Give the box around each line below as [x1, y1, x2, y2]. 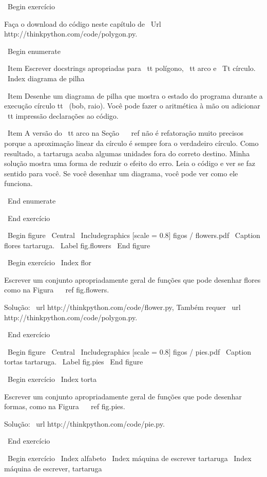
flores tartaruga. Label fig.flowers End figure [4, 240, 150, 250]
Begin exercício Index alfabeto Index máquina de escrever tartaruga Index [7, 453, 252, 463]
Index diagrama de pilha [7, 72, 85, 83]
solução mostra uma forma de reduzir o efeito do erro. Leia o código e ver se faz [4, 158, 256, 169]
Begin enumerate [7, 45, 61, 56]
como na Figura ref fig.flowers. [4, 284, 109, 295]
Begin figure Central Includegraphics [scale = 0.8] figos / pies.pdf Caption [7, 346, 251, 357]
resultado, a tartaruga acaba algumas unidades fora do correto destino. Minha [4, 148, 250, 158]
